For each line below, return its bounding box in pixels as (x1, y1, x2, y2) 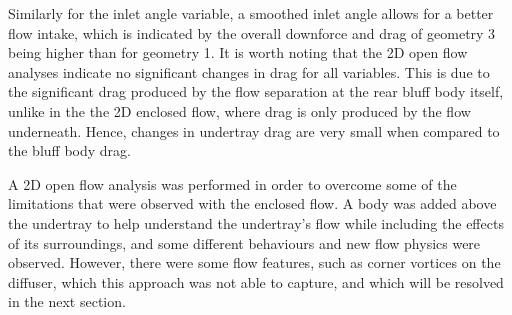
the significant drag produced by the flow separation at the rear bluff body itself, (8, 81, 504, 102)
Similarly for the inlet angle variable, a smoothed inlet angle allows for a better (8, 3, 494, 23)
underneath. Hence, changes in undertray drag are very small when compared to (8, 120, 500, 141)
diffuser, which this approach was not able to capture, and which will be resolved (8, 271, 504, 292)
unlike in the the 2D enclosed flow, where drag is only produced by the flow (8, 100, 471, 121)
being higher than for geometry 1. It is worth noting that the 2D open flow (8, 42, 468, 63)
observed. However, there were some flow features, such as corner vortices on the (8, 252, 501, 273)
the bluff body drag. (8, 140, 131, 161)
